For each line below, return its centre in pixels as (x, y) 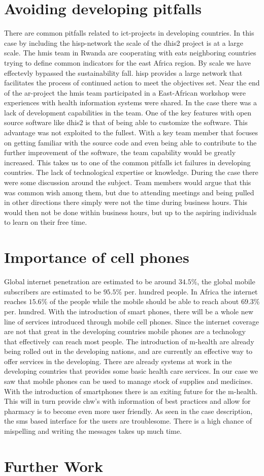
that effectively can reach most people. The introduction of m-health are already (129, 341)
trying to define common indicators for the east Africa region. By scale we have (127, 62)
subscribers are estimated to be (53, 291)
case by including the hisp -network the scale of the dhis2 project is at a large (124, 42)
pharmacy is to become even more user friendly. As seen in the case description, (128, 411)
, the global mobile (226, 281)
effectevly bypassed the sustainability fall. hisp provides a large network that (123, 72)
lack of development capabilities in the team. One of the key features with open (128, 112)
